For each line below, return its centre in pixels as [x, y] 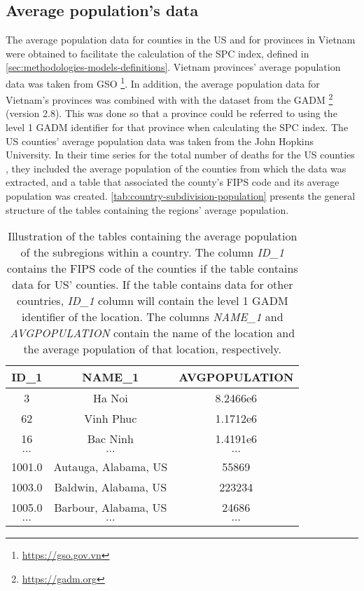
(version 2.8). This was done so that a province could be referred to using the [171, 113]
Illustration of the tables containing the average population [153, 236]
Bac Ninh [110, 439]
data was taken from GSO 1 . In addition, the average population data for [163, 82]
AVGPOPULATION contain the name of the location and [153, 333]
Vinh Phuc [111, 419]
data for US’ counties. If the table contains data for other [152, 285]
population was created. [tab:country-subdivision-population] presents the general [181, 196]
